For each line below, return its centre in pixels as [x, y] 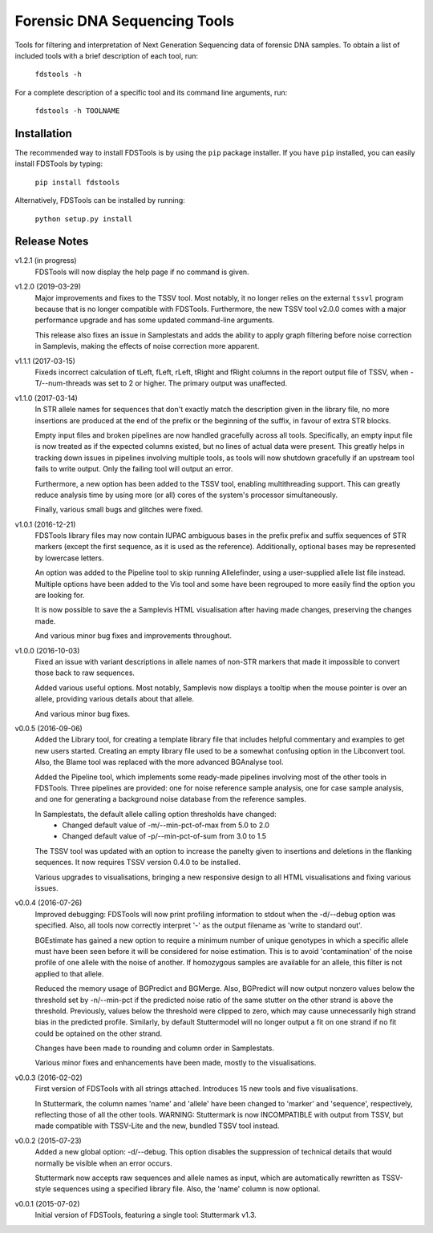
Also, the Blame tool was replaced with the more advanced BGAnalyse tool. [159, 762]
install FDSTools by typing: [59, 164]
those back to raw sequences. [85, 673]
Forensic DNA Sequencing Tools [125, 21]
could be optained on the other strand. [99, 1033]
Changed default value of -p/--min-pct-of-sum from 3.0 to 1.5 [164, 836]
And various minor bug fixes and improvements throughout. [134, 636]
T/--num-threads [63, 383]
